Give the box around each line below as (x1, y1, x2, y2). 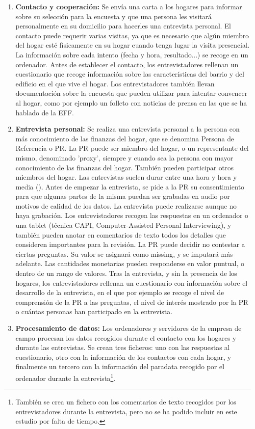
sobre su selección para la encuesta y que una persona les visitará (15, 11, 212, 21)
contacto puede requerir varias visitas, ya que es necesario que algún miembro (15, 30, 249, 40)
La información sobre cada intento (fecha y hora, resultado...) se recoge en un (15, 49, 249, 59)
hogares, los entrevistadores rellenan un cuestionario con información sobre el (15, 277, 248, 288)
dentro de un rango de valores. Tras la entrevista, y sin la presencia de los (15, 268, 237, 278)
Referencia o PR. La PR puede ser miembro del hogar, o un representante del (15, 143, 249, 153)
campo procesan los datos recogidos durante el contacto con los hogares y (15, 332, 236, 343)
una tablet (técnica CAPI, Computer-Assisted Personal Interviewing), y (15, 220, 231, 230)
